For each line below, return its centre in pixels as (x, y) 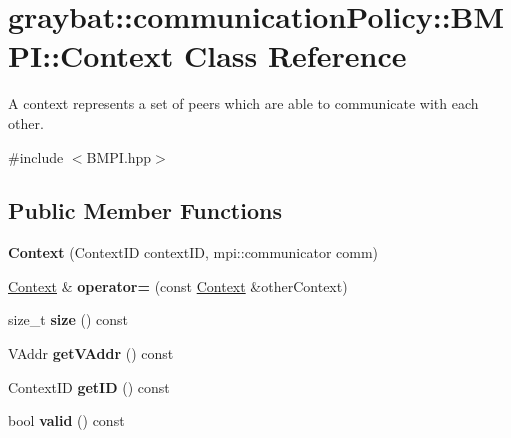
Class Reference (295, 55)
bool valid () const (66, 420)
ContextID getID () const (89, 386)
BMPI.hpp (119, 156)
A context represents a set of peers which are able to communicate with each (243, 103)
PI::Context (91, 55)
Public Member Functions (145, 210)
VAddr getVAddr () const (91, 353)
